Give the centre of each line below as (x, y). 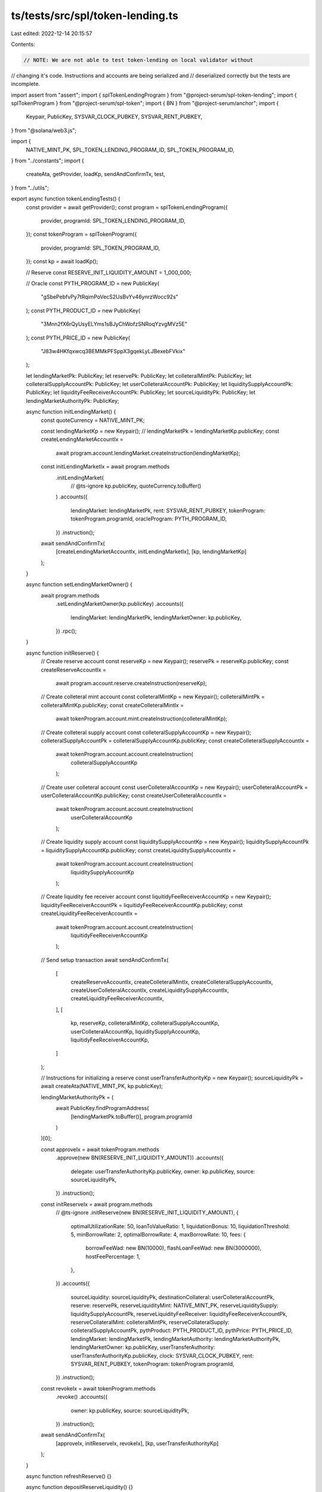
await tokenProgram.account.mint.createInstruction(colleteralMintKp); (142, 719)
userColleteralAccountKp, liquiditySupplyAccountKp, (135, 1031)
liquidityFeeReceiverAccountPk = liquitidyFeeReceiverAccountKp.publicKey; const (142, 905)
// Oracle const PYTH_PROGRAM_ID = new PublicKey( (93, 283)
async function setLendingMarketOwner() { (79, 584)
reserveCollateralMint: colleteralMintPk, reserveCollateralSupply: (150, 1323)
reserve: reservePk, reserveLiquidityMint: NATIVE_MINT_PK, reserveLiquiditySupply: (174, 1305)
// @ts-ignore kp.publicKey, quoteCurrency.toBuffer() (136, 486)
